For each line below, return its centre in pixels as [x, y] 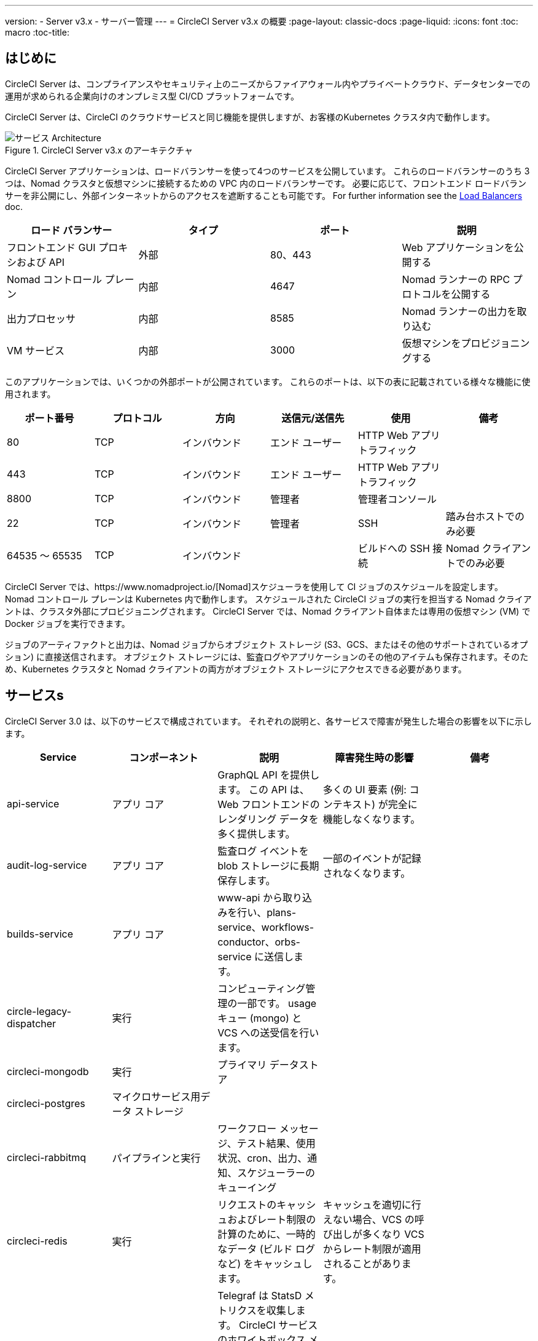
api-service [33, 803]
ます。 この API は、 [263, 789]
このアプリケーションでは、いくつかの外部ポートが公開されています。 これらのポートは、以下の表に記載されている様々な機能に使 [268, 381]
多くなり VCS [393, 1234]
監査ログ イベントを [263, 851]
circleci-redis [37, 1241]
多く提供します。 [256, 834]
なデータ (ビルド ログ [267, 1249]
